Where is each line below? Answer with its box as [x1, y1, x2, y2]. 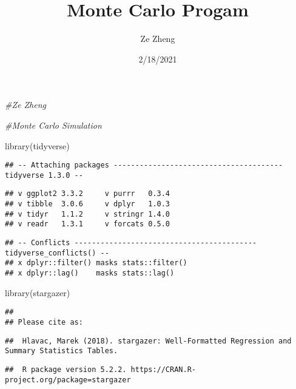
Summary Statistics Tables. [5, 347, 118, 356]
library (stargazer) [5, 286, 70, 299]
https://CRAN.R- [130, 365, 196, 374]
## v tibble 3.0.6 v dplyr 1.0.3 [5, 200, 170, 209]
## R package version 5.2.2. [5, 365, 127, 374]
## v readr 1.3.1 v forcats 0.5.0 [5, 220, 170, 229]
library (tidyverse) [5, 139, 70, 152]
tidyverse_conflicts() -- [5, 248, 109, 257]
